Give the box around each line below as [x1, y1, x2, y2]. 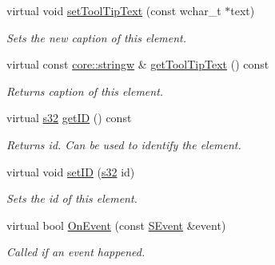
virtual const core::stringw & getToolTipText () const [6, 56, 269, 73]
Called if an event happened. [6, 243, 145, 260]
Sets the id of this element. [6, 190, 137, 207]
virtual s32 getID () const [6, 109, 132, 126]
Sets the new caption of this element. [6, 29, 187, 45]
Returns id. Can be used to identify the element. [6, 136, 241, 152]
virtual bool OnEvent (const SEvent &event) [6, 216, 226, 233]
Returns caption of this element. [6, 82, 164, 99]
